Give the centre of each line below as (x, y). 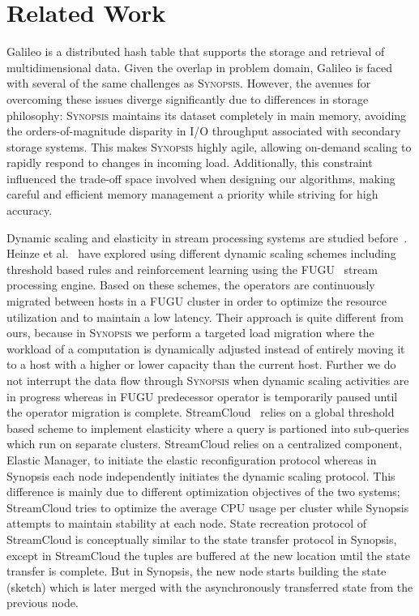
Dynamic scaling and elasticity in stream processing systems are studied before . (207, 237)
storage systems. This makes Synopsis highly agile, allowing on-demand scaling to (209, 146)
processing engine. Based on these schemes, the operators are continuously (191, 285)
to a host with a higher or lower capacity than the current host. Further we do (201, 364)
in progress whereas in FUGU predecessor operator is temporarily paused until (202, 396)
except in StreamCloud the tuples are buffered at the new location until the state (209, 555)
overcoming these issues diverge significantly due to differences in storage (188, 98)
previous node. (43, 603)
